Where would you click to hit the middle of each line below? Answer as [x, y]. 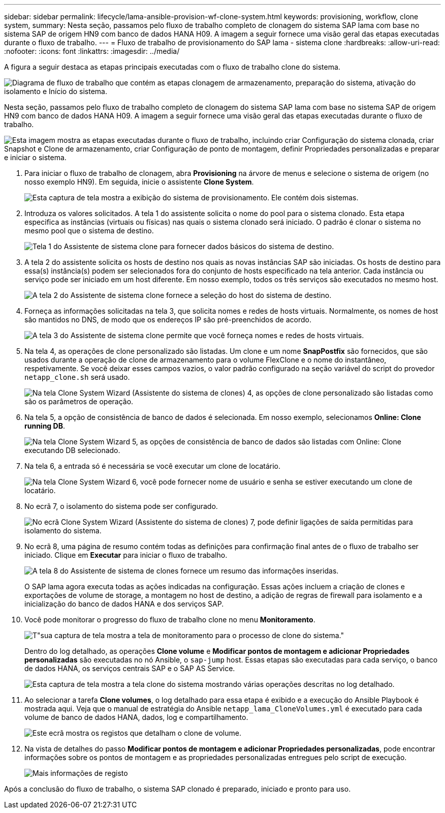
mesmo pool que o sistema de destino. [89, 231]
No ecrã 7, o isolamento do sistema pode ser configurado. [121, 506]
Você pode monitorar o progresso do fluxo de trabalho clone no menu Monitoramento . [170, 620]
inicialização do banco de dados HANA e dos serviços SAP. [124, 604]
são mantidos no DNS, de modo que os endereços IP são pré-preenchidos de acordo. [168, 320]
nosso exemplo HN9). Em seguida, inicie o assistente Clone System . [139, 182]
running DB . [45, 426]
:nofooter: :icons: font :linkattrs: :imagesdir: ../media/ [92, 51]
